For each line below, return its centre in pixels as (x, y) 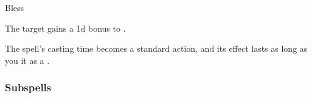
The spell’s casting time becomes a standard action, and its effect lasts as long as (156, 48)
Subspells (28, 87)
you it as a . (27, 60)
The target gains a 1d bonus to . (65, 28)
